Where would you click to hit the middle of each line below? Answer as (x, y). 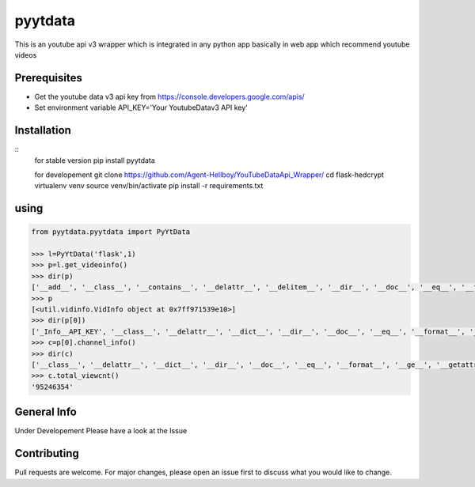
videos (26, 55)
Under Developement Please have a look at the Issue (101, 431)
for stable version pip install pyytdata (95, 160)
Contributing (47, 453)
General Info (46, 412)
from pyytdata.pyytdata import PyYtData (110, 232)
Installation (43, 130)
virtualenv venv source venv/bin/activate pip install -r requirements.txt (149, 186)
